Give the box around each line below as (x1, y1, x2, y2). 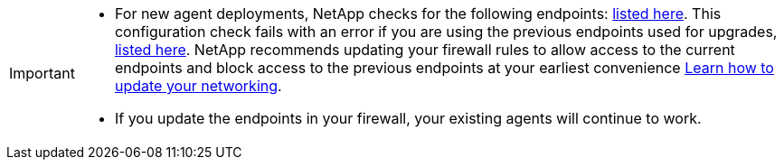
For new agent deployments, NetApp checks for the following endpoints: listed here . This (114, 5, 722, 23)
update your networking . (114, 77, 282, 95)
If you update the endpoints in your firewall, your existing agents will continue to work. (114, 109, 702, 127)
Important (9, 64, 75, 82)
